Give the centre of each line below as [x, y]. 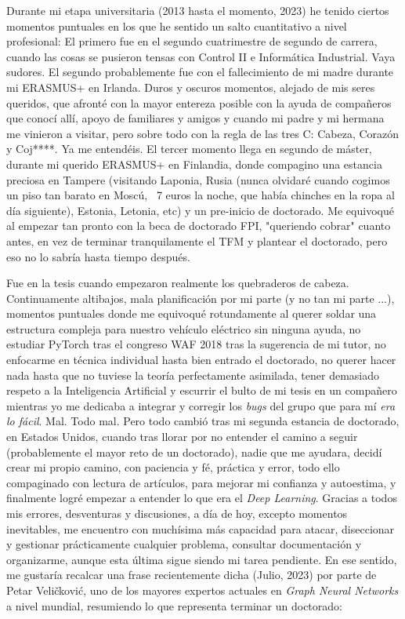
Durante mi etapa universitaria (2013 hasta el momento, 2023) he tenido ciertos [198, 10]
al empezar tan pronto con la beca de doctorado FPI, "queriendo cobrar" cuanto [199, 226]
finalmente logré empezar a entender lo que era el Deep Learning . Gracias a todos [202, 498]
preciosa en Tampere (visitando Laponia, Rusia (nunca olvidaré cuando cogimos [198, 179]
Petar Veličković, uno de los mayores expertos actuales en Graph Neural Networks [202, 590]
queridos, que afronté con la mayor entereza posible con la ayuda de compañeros [199, 102]
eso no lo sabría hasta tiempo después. [98, 256]
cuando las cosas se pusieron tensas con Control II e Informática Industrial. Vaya [201, 56]
